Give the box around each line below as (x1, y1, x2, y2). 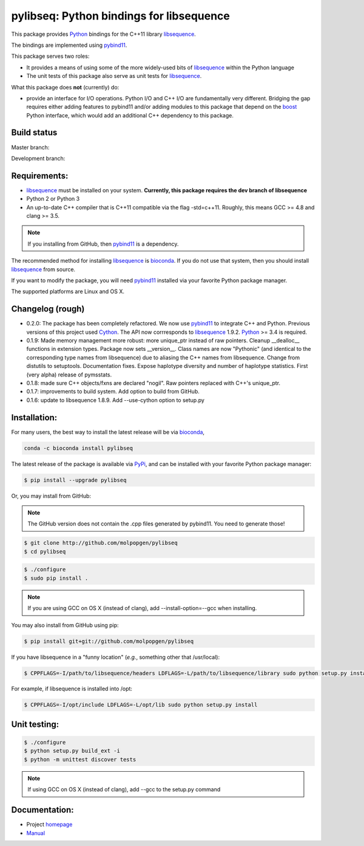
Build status (11, 128, 58, 138)
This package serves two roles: (11, 52, 90, 60)
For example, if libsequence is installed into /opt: (11, 685, 133, 693)
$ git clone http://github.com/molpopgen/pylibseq (24, 539, 178, 547)
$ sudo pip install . (24, 575, 89, 581)
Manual (26, 829, 45, 836)
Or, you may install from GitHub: (11, 492, 91, 499)
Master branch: (11, 144, 50, 151)
